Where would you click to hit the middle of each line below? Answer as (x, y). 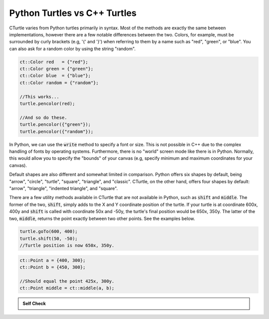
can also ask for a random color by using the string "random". (72, 49)
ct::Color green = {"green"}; (57, 69)
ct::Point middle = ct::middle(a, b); (67, 288)
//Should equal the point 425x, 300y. (67, 281)
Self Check (34, 304)
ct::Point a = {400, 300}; (53, 260)
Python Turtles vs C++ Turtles (73, 13)
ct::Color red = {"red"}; (54, 62)
